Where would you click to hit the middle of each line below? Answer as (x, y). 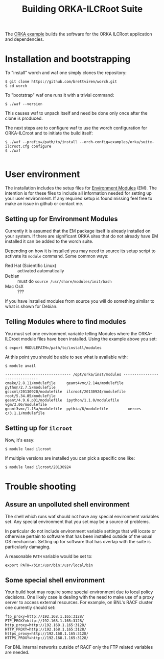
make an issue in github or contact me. (44, 204)
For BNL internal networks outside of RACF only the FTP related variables (79, 647)
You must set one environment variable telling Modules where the (71, 333)
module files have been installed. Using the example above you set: (89, 339)
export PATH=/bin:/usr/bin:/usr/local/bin (49, 565)
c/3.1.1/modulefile (25, 413)
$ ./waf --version (24, 104)
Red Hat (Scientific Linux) (31, 265)
